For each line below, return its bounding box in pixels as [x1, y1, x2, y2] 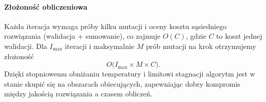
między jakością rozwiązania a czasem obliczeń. [4, 88, 153, 99]
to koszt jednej [216, 31, 262, 41]
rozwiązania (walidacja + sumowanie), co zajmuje [4, 31, 161, 41]
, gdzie [186, 31, 206, 41]
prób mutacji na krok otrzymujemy [146, 40, 256, 51]
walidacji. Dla [4, 40, 47, 51]
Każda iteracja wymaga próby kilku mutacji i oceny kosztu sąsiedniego [4, 20, 227, 31]
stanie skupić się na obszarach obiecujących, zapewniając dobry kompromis [4, 78, 240, 89]
